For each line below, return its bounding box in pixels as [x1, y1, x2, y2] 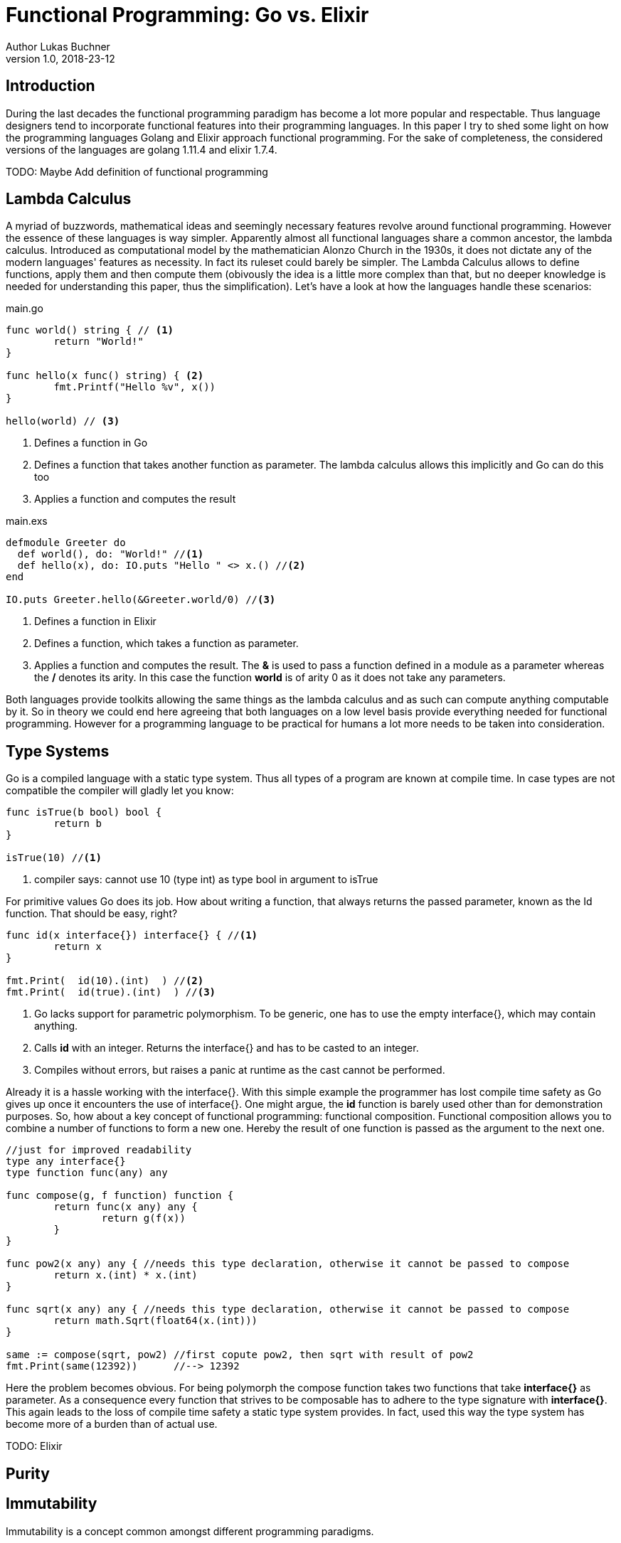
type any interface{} [6, 1155, 126, 1168]
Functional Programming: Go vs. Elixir [6, 3, 369, 27]
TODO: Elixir [6, 1440, 63, 1453]
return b [53, 818, 102, 830]
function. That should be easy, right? [6, 907, 178, 920]
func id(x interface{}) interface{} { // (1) [6, 929, 258, 941]
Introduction [6, 77, 95, 95]
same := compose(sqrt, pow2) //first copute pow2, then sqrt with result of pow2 [6, 1349, 474, 1361]
